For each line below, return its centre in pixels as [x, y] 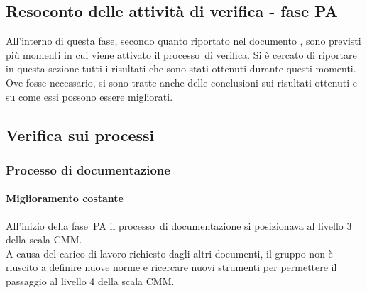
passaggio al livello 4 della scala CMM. [90, 281]
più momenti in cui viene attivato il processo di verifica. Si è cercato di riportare [181, 54]
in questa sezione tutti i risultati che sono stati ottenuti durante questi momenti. [181, 68]
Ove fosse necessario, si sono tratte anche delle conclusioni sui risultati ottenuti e [182, 82]
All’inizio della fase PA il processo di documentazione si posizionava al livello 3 [179, 225]
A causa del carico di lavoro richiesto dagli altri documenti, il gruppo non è [169, 253]
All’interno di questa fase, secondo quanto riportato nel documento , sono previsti [183, 41]
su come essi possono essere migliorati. [89, 96]
